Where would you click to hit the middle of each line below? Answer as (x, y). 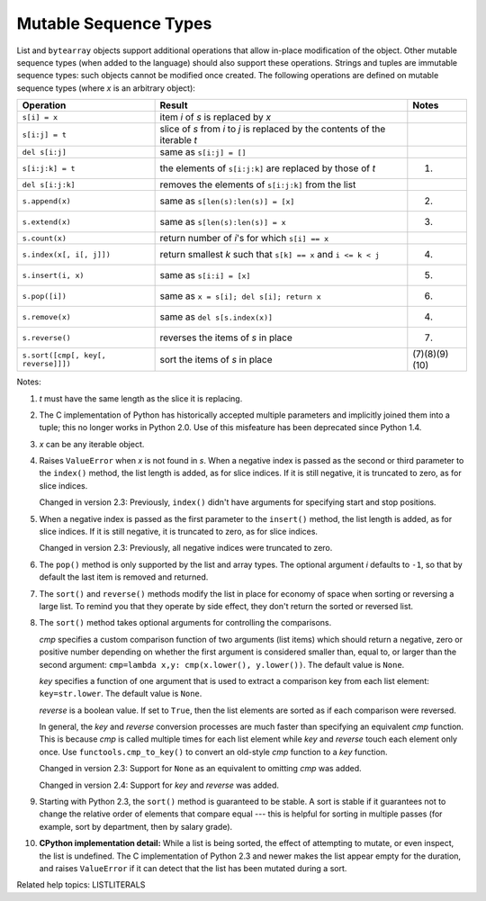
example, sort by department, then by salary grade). (136, 826)
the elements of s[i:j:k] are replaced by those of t (268, 168)
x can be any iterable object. (92, 444)
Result (174, 105)
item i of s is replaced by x (216, 117)
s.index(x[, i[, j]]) (67, 254)
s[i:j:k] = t (49, 168)
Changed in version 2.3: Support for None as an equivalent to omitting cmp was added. (200, 769)
